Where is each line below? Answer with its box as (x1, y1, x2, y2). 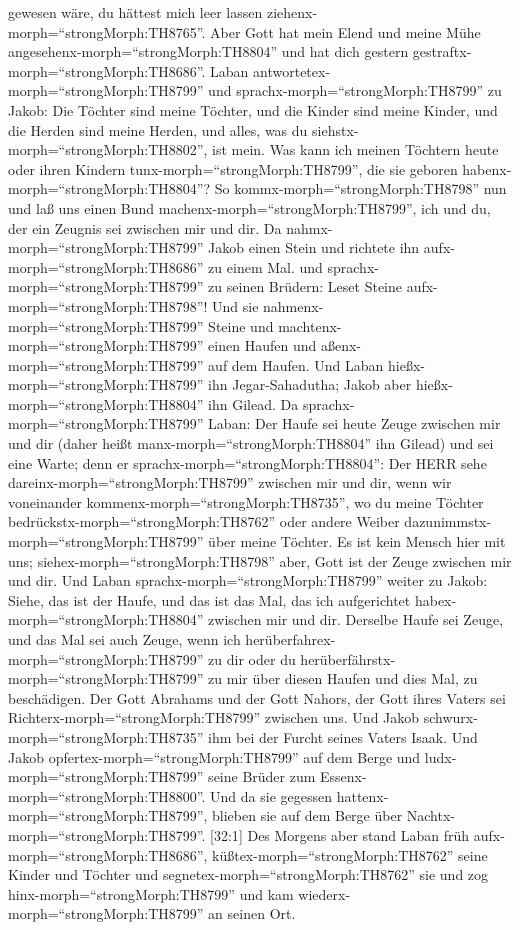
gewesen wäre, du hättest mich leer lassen (8, 2, 263, 22)
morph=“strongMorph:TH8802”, (8, 139, 208, 160)
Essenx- (320, 766, 367, 787)
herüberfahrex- (245, 629, 336, 649)
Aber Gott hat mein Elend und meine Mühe (210, 21, 481, 42)
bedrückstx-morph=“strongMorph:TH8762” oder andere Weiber (8, 511, 400, 532)
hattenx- (336, 785, 389, 806)
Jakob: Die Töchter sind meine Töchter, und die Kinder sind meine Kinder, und (8, 99, 498, 120)
